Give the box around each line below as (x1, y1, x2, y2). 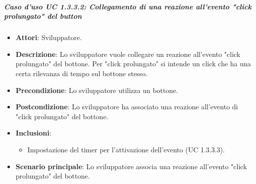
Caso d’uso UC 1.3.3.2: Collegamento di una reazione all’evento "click (4, 1, 252, 11)
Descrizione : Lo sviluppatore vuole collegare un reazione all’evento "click (15, 48, 241, 59)
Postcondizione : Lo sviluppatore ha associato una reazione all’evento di (15, 101, 238, 112)
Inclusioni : (15, 128, 51, 138)
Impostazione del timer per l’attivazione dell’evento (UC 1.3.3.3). (27, 144, 225, 154)
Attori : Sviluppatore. (15, 32, 82, 43)
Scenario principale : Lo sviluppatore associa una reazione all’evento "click (15, 161, 247, 171)
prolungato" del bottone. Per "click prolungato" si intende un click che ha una (15, 58, 251, 69)
